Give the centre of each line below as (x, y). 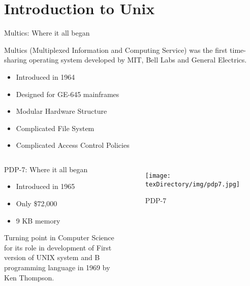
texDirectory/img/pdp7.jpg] (192, 184)
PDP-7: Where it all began (46, 169)
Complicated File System (55, 128)
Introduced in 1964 (45, 76)
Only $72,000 (37, 203)
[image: (158, 176)
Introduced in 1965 (45, 186)
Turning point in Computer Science (59, 237)
